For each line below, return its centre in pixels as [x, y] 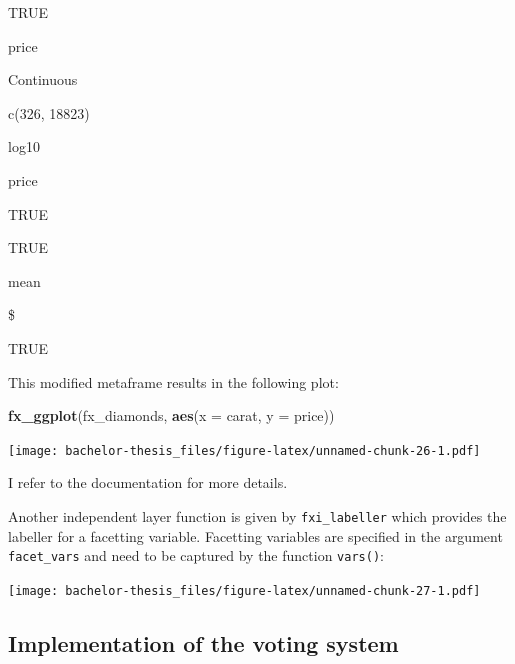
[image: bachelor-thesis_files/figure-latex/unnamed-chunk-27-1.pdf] [244, 590]
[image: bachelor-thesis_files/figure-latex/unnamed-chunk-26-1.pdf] [244, 450]
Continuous [43, 79]
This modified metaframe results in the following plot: [173, 381]
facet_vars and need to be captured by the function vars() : [196, 555]
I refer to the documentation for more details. [148, 482]
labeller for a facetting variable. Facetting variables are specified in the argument [255, 535]
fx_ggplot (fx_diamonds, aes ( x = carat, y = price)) [171, 415]
